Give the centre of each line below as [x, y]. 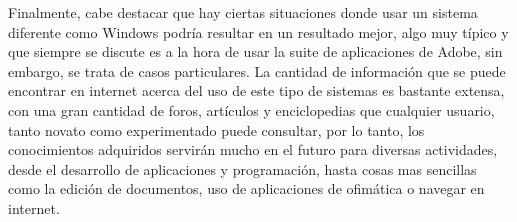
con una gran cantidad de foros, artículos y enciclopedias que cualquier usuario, [251, 109]
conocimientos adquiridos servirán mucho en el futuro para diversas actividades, [253, 149]
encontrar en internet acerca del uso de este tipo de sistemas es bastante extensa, [256, 90]
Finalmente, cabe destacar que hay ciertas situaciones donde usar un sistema [243, 12]
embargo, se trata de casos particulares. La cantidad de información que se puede [257, 70]
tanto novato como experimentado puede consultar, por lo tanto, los [216, 129]
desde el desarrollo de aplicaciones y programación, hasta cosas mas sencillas [242, 168]
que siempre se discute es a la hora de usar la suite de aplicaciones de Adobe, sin [255, 51]
